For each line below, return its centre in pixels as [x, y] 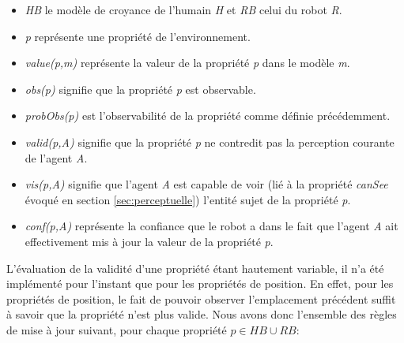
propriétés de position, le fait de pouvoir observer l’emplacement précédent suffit [201, 298]
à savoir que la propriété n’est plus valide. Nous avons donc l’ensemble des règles [202, 314]
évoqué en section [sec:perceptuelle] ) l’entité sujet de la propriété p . [188, 199]
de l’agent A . [56, 157]
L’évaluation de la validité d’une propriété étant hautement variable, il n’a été [195, 268]
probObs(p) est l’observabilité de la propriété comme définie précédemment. [208, 116]
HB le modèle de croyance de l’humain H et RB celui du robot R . [183, 9]
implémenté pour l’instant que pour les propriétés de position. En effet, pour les [200, 283]
